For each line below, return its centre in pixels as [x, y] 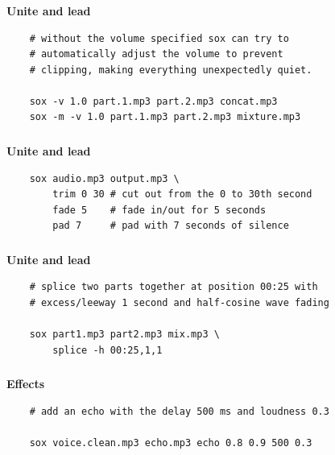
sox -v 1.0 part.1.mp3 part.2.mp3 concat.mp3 [153, 101]
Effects [26, 384]
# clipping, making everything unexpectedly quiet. [171, 70]
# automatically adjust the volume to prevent [156, 54]
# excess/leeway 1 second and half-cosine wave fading [179, 303]
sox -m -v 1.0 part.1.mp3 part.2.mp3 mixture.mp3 [165, 117]
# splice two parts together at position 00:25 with [174, 287]
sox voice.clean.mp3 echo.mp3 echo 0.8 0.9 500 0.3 [171, 443]
